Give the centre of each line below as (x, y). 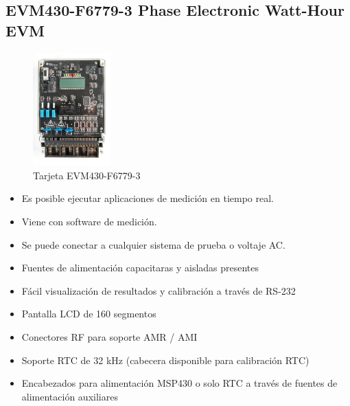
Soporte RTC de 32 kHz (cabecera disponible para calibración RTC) (165, 360)
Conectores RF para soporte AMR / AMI (109, 337)
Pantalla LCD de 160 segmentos (89, 314)
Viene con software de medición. (89, 222)
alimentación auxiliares (70, 396)
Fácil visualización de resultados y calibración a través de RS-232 (159, 290)
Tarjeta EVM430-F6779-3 (87, 175)
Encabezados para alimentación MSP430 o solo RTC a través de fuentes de (179, 383)
